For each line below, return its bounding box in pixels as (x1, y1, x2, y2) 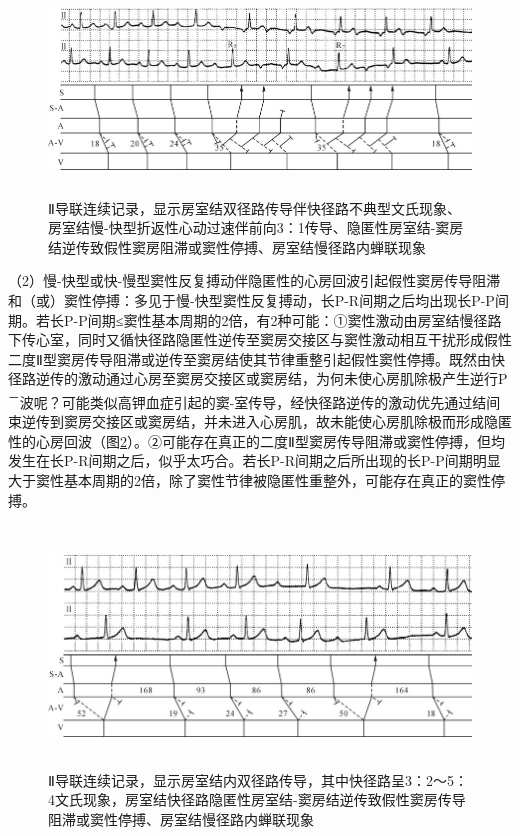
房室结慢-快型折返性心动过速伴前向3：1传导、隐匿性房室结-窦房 (48, 217, 464, 238)
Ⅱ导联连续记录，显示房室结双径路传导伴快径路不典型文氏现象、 (48, 197, 461, 218)
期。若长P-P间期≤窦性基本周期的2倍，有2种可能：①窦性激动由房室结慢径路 (8, 309, 502, 330)
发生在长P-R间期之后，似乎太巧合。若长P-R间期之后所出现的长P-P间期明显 (8, 450, 501, 471)
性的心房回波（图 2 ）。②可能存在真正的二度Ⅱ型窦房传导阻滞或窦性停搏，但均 (8, 430, 505, 451)
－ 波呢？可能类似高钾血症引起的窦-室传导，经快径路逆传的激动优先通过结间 (8, 388, 501, 412)
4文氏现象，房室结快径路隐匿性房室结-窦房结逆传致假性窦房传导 (48, 789, 466, 810)
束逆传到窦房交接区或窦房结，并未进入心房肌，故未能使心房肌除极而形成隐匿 (8, 411, 512, 432)
